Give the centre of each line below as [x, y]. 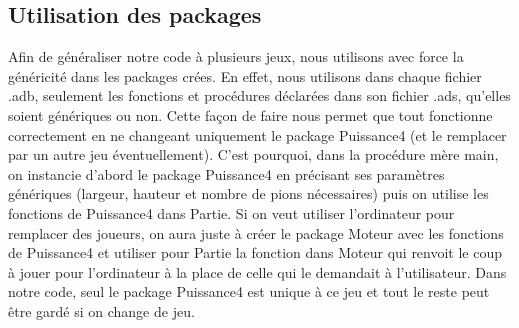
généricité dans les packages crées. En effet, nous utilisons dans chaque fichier [245, 75]
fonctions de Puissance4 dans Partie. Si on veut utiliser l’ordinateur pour [231, 212]
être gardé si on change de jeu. [101, 310]
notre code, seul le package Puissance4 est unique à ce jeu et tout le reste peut [249, 291]
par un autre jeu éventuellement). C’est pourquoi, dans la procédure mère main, [253, 154]
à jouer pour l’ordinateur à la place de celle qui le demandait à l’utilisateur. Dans [257, 271]
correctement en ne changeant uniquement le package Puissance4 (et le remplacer [257, 134]
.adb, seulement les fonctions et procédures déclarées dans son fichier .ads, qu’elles [259, 95]
